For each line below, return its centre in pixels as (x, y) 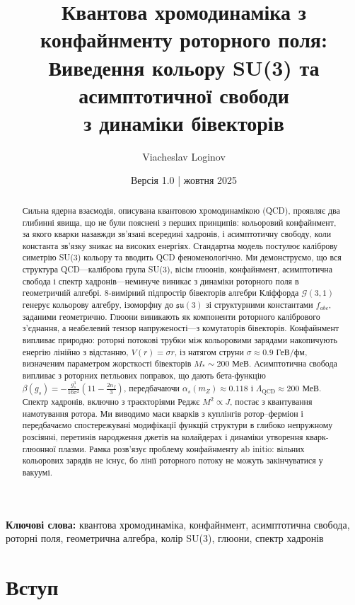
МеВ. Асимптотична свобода (285, 363)
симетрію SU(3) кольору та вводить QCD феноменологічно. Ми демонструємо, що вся (182, 257)
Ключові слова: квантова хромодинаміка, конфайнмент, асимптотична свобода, (178, 524)
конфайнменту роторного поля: (184, 39)
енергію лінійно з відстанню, (75, 351)
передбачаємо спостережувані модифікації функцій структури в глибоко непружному (177, 425)
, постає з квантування (271, 402)
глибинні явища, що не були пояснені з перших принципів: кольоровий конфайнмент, (179, 222)
